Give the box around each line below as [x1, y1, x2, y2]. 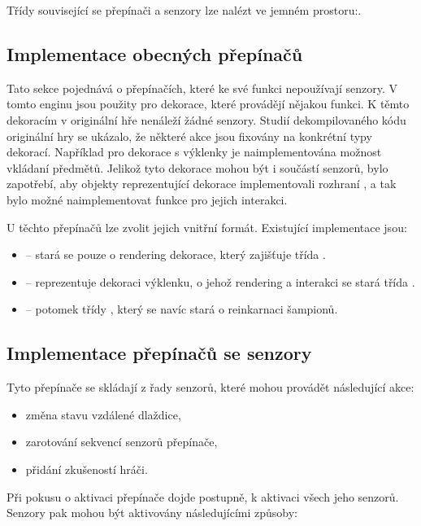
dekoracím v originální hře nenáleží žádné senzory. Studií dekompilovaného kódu [7, 111, 406, 128]
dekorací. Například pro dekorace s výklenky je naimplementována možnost [7, 143, 382, 160]
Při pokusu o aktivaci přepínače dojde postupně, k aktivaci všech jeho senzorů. [7, 488, 399, 505]
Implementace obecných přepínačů [7, 41, 303, 66]
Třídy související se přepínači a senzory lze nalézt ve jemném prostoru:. [7, 2, 362, 18]
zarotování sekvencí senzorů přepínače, [25, 433, 218, 450]
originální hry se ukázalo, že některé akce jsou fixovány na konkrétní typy [7, 127, 372, 144]
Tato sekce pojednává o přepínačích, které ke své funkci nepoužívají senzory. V [7, 79, 397, 96]
